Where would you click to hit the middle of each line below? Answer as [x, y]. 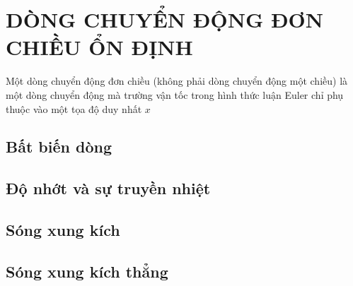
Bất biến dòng [59, 147]
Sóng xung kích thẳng [87, 271]
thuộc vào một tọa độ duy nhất [74, 108]
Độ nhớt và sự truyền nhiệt [108, 188]
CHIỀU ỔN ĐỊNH [99, 47]
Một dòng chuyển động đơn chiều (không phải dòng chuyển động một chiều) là [177, 81]
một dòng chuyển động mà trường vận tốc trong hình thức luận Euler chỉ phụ [175, 94]
